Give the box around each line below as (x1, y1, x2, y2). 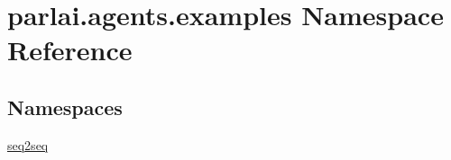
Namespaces (7, 93, 123, 120)
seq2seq (7, 135, 49, 154)
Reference (7, 31, 133, 68)
